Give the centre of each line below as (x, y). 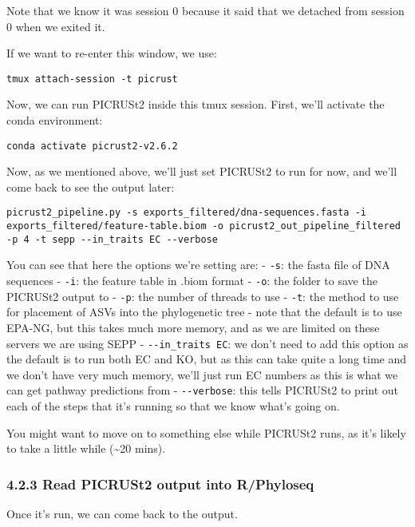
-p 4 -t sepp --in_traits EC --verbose (112, 239)
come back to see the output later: (91, 186)
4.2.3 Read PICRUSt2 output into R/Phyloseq (160, 483)
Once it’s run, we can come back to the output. (122, 514)
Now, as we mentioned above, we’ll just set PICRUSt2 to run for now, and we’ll (202, 171)
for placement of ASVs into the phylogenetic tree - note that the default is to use (204, 312)
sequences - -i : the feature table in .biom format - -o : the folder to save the (192, 281)
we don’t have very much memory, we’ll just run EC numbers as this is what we (202, 374)
